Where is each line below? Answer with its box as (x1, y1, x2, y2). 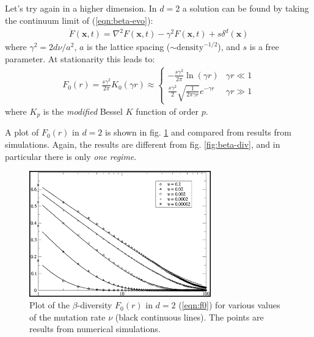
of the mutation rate (29, 310, 106, 323)
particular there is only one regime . (5, 150, 137, 162)
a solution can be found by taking (182, 2, 309, 14)
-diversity (77, 299, 112, 311)
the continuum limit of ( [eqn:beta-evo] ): (5, 13, 153, 26)
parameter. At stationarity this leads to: (5, 53, 155, 65)
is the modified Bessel (43, 105, 123, 118)
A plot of (5, 126, 39, 139)
